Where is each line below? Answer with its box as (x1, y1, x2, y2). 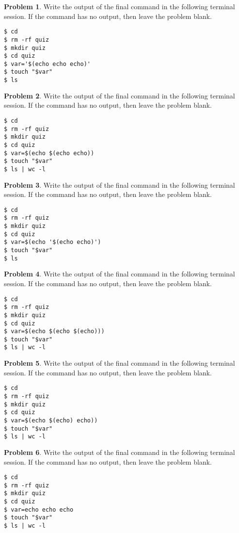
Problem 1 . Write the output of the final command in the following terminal (4, 1, 235, 11)
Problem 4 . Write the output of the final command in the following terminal (4, 269, 235, 279)
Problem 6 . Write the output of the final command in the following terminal (4, 447, 235, 457)
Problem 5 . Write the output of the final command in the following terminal (4, 358, 235, 368)
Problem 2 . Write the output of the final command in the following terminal (4, 90, 235, 100)
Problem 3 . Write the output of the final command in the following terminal (4, 179, 235, 190)
